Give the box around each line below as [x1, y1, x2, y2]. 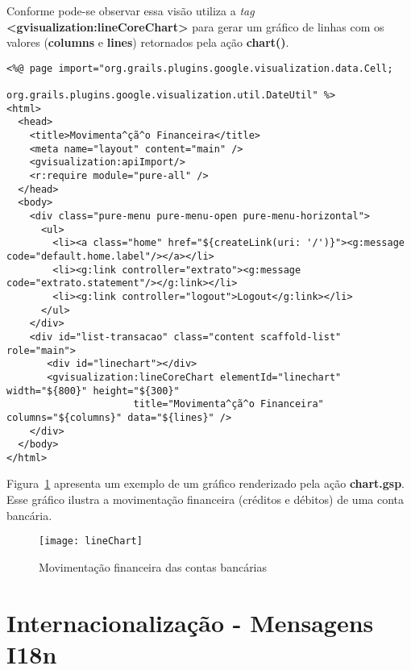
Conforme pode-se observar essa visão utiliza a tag [6, 2, 255, 19]
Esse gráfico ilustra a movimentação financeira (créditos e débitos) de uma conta [6, 491, 405, 508]
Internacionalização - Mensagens [6, 605, 374, 639]
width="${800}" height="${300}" [6, 385, 180, 397]
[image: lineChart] [39, 535, 143, 547]
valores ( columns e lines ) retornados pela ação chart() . [6, 34, 289, 51]
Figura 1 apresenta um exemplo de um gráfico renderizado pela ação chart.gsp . [6, 475, 405, 492]
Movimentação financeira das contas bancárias [39, 558, 268, 575]
